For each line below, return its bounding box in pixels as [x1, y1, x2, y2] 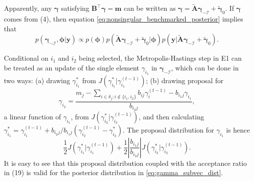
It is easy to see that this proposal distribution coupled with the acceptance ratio [4, 158, 247, 168]
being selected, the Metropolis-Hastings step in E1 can [79, 53, 242, 63]
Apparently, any [4, 3, 52, 13]
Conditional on [4, 53, 49, 63]
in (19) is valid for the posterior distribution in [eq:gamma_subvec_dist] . [4, 167, 223, 178]
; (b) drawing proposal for [146, 75, 224, 85]
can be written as [124, 3, 176, 13]
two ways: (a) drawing [4, 75, 70, 85]
